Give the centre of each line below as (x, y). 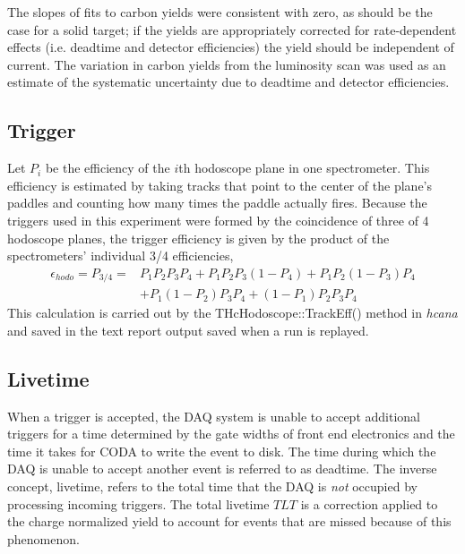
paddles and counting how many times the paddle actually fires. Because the (217, 203)
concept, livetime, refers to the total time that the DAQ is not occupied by (212, 486)
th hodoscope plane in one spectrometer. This (304, 168)
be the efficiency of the (108, 168)
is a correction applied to (369, 503)
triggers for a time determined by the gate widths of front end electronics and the (231, 434)
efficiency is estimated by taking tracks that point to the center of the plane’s (220, 185)
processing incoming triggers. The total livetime (138, 503)
